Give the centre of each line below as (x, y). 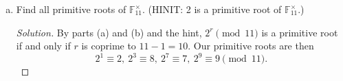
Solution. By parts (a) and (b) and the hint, (109, 32)
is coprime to (109, 46)
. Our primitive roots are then (251, 46)
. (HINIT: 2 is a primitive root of (212, 9)
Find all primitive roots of (71, 9)
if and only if (43, 46)
